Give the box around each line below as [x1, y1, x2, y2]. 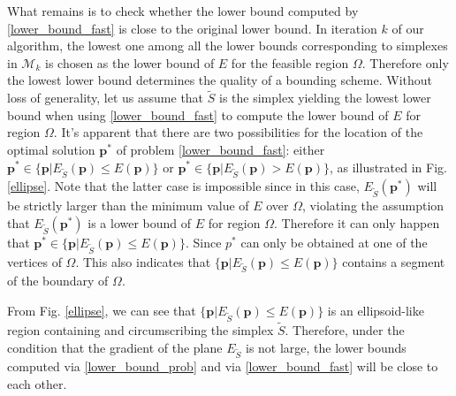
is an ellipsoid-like [327, 301, 424, 319]
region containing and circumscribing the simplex [7, 320, 274, 339]
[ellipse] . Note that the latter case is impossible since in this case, [7, 177, 360, 195]
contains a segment [342, 252, 445, 270]
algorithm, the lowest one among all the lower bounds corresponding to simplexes [7, 36, 448, 55]
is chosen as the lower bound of [44, 53, 215, 72]
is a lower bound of [87, 213, 192, 232]
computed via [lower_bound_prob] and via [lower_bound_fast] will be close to [7, 357, 438, 376]
